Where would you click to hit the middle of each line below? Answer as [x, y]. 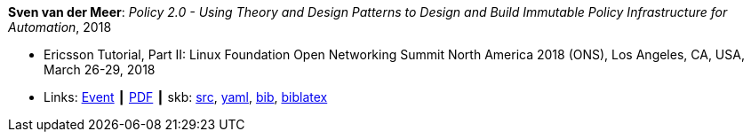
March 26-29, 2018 [100, 69]
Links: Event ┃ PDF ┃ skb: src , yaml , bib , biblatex [186, 97]
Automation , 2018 [60, 27]
